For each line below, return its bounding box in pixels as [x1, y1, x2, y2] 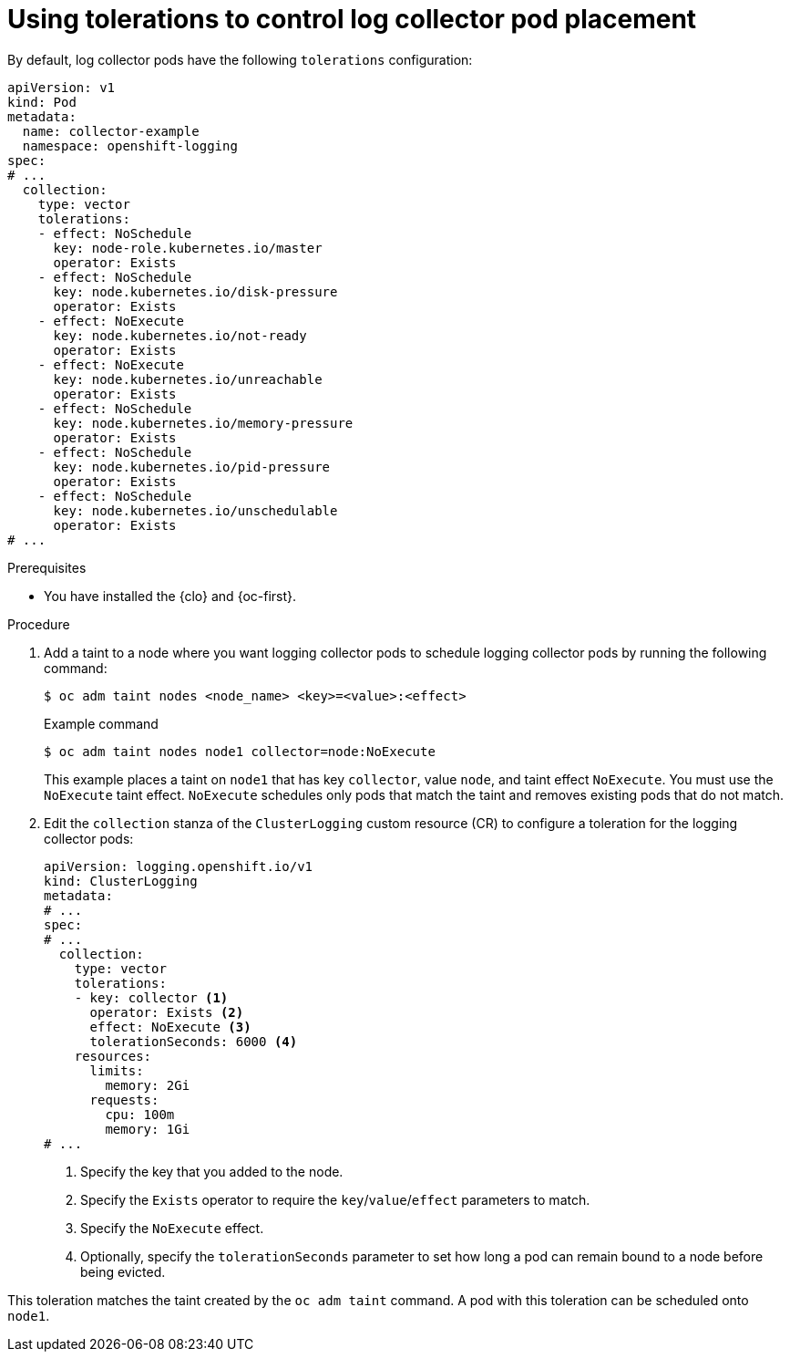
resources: [74, 1048, 152, 1063]
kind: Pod [7, 94, 77, 109]
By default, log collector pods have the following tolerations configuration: [7, 51, 473, 67]
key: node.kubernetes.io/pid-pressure [53, 459, 331, 474]
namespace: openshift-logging [22, 138, 238, 153]
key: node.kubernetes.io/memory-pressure [53, 415, 354, 431]
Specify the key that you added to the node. [80, 1163, 344, 1179]
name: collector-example [22, 123, 200, 139]
